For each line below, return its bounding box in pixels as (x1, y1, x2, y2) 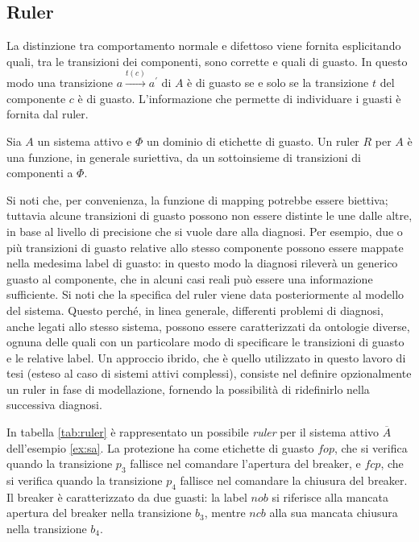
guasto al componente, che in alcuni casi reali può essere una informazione (6, 270, 373, 287)
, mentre (204, 504, 246, 521)
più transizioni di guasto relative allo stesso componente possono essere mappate (6, 238, 404, 255)
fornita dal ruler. (6, 106, 89, 122)
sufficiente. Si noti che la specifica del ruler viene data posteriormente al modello (6, 286, 404, 303)
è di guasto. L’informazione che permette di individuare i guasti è (77, 89, 401, 106)
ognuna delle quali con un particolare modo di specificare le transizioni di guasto (6, 333, 404, 350)
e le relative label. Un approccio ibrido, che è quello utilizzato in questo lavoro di (6, 349, 406, 366)
